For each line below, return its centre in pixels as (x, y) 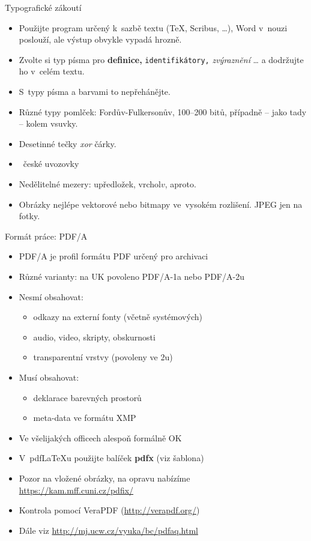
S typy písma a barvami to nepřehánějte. (95, 92)
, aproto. (180, 184)
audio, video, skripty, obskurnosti (94, 337)
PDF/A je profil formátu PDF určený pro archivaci (113, 256)
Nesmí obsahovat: (51, 296)
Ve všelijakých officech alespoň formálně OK (100, 437)
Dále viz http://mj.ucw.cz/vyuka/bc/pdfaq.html (108, 530)
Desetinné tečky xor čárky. (68, 143)
